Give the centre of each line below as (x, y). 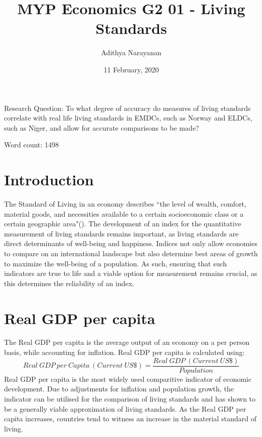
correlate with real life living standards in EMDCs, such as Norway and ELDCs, (128, 118)
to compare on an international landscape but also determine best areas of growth (131, 253)
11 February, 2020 (131, 69)
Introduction (49, 180)
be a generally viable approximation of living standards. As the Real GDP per (125, 408)
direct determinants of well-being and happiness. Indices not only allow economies (131, 243)
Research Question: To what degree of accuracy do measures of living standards (127, 108)
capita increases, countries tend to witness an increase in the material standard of (130, 419)
